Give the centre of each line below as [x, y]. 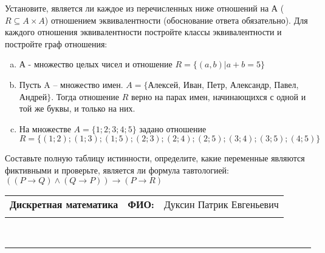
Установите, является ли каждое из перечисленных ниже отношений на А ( [145, 8]
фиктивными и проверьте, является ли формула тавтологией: [117, 170]
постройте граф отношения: [56, 43]
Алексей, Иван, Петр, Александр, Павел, [223, 84]
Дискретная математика [64, 204]
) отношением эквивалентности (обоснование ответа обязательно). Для [176, 20]
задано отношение [173, 128]
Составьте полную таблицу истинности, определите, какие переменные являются [155, 158]
